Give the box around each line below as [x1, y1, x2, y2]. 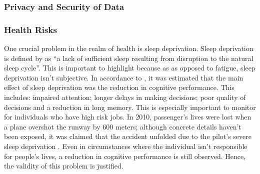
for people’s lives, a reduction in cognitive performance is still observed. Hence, [4, 150, 246, 161]
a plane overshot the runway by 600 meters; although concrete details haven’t [4, 121, 241, 131]
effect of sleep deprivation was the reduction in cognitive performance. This [4, 82, 234, 92]
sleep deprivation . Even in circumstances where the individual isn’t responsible [4, 141, 247, 151]
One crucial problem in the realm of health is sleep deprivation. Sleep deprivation [4, 43, 253, 53]
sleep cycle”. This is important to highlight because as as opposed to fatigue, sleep [4, 62, 255, 73]
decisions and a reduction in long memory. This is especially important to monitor [4, 101, 256, 112]
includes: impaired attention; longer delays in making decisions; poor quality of [4, 92, 246, 102]
